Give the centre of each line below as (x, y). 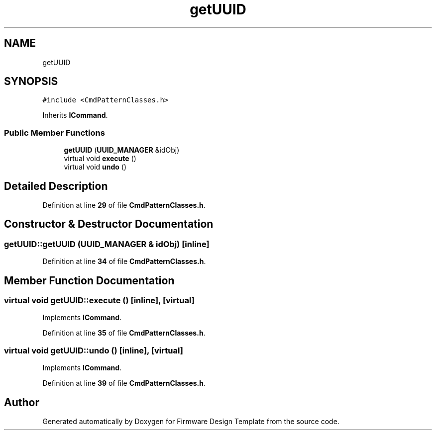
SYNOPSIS (31, 82)
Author (22, 402)
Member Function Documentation (89, 280)
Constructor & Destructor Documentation (109, 224)
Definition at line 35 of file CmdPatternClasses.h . (124, 333)
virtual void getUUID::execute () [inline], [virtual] (99, 301)
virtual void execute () (100, 159)
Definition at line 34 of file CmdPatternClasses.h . (124, 261)
